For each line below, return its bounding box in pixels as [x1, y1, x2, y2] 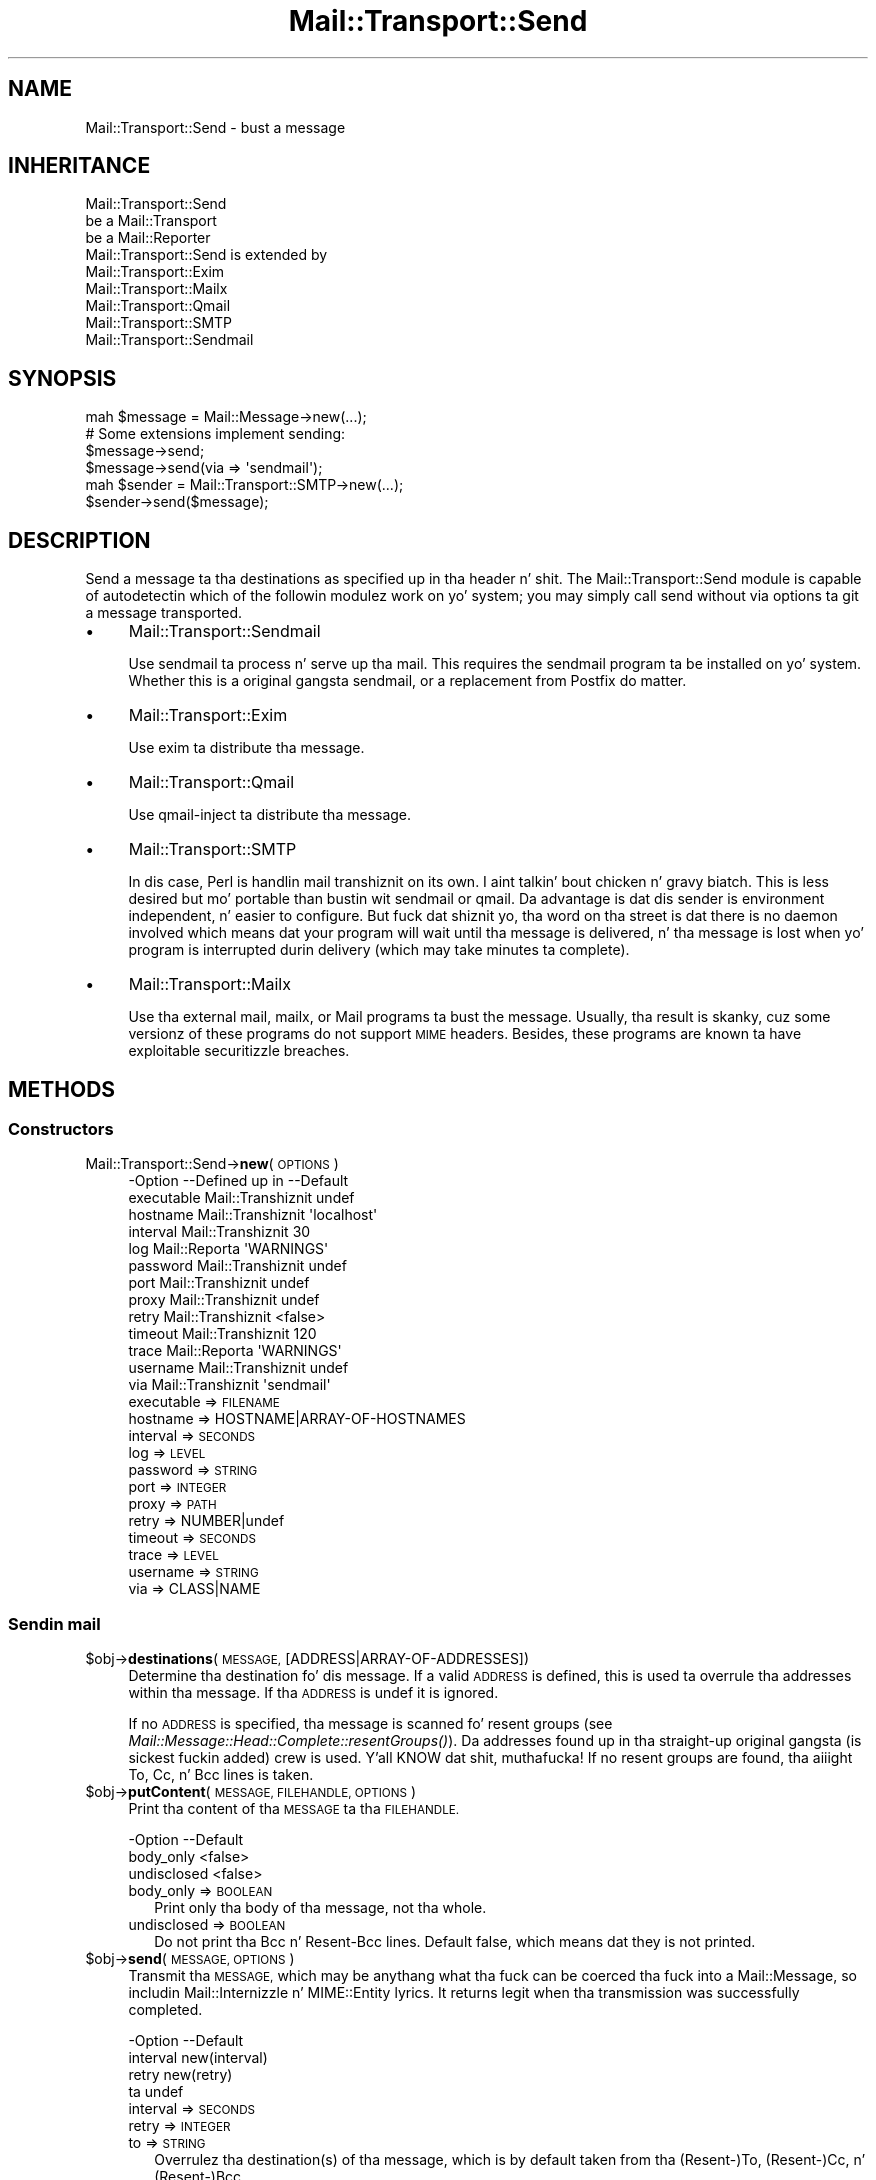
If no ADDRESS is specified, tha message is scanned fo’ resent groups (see [128, 1715, 613, 1733]
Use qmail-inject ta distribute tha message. [128, 806, 412, 824]
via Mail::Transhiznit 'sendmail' [128, 1376, 331, 1394]
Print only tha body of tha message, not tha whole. [154, 1899, 487, 1917]
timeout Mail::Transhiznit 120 [128, 1325, 317, 1343]
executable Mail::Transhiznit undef [128, 1189, 355, 1207]
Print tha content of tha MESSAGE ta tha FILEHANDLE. [128, 1800, 460, 1818]
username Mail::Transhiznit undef [128, 1359, 349, 1377]
